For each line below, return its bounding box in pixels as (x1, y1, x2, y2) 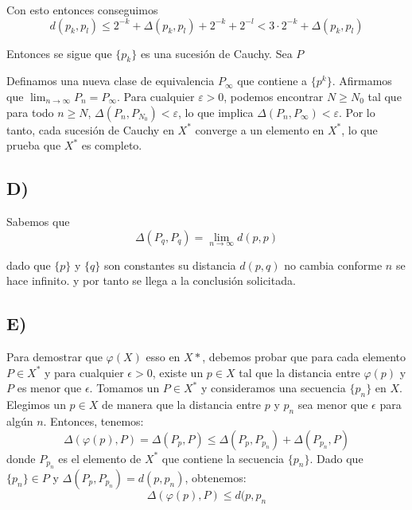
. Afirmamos (332, 72, 392, 89)
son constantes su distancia (103, 256, 236, 273)
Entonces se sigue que (6, 45, 112, 61)
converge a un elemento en (195, 121, 325, 138)
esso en (146, 348, 181, 365)
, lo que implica (178, 103, 254, 120)
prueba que (6, 137, 61, 154)
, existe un (152, 364, 204, 380)
